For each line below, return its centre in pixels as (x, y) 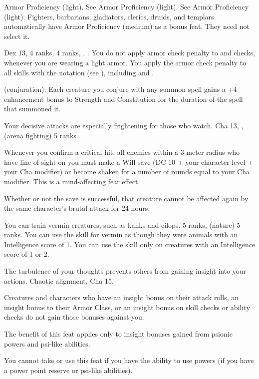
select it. (17, 36)
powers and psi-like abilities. (47, 343)
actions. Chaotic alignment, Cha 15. (59, 280)
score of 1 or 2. (27, 254)
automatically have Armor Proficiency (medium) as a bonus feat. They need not (127, 26)
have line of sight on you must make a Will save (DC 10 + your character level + (129, 162)
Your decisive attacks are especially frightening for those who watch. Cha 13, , (124, 125)
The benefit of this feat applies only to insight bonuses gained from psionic (118, 334)
